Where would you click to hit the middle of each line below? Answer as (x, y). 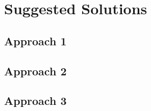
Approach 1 (35, 40)
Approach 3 (35, 101)
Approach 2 (35, 71)
